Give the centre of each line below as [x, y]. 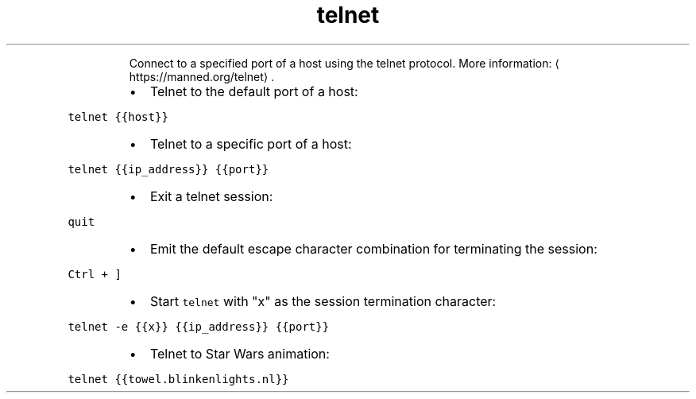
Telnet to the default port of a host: [254, 91]
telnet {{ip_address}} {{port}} [168, 169]
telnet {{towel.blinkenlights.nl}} [178, 379]
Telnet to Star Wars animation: [240, 353]
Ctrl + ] [95, 274]
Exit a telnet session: [211, 196]
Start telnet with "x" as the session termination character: [323, 301]
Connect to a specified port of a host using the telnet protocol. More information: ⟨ [344, 63]
